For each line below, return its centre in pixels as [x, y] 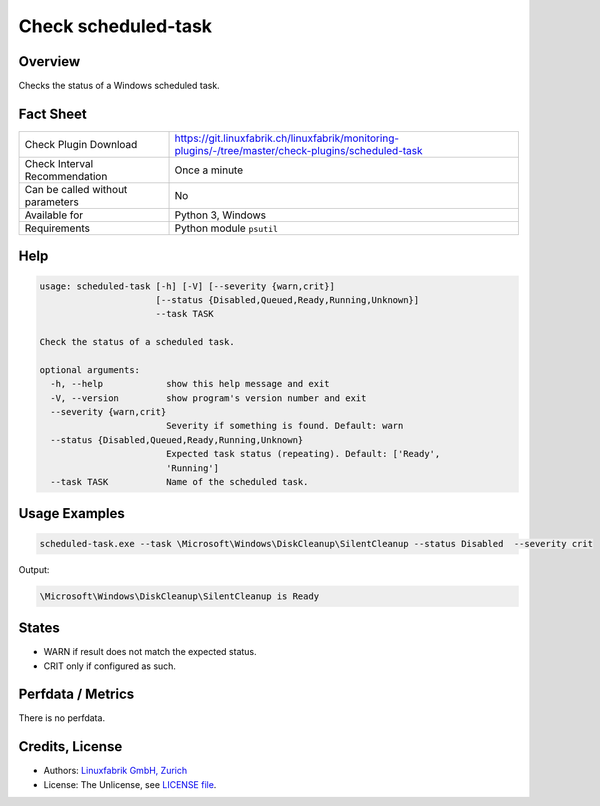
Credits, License [70, 746]
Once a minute [209, 170]
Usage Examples [71, 513]
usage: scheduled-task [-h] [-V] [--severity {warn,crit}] [187, 286]
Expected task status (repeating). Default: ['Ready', [303, 454]
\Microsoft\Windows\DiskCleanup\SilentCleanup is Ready [179, 596]
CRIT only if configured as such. [110, 666]
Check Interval [59, 163]
